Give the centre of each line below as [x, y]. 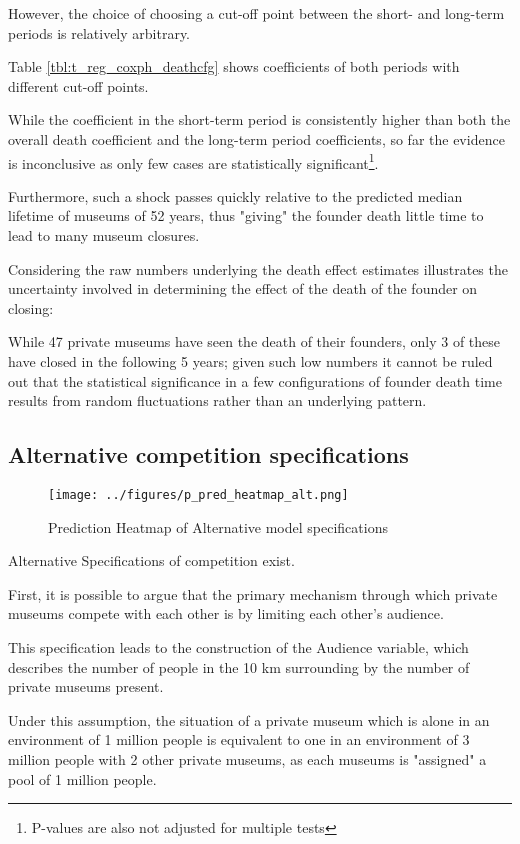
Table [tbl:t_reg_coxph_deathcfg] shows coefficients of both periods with [234, 66]
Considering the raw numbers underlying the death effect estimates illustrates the [258, 268]
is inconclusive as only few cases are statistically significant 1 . [193, 161]
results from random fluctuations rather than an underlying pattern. [217, 400]
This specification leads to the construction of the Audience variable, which [238, 646]
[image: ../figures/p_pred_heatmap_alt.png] [198, 494]
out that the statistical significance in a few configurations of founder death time [255, 380]
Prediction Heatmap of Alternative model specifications [218, 526]
